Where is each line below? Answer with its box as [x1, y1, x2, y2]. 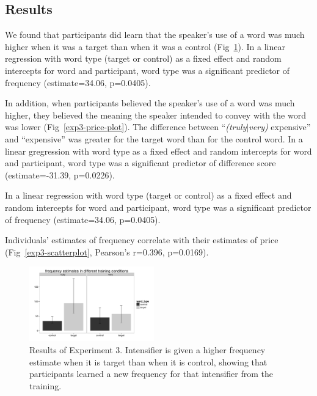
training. [29, 379, 62, 392]
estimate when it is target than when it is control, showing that [29, 355, 268, 368]
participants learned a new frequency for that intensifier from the [29, 367, 274, 380]
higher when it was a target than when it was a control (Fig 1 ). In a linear [5, 40, 285, 53]
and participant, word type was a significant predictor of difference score [5, 156, 276, 169]
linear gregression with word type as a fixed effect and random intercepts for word [5, 144, 312, 157]
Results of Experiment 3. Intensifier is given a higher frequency [29, 343, 266, 356]
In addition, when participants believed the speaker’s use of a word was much [5, 97, 295, 109]
